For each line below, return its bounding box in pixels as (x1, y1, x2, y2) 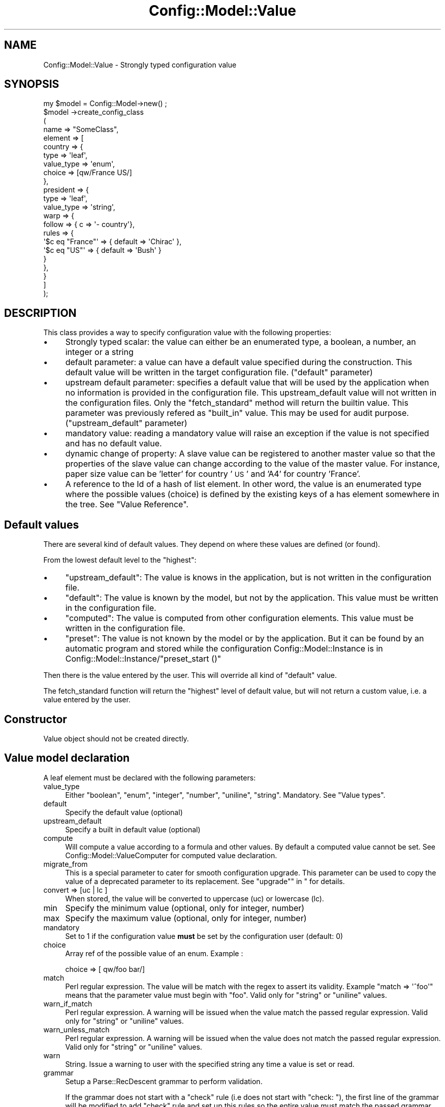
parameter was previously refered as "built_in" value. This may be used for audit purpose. (65, 408, 409, 418)
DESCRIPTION (4, 306, 77, 319)
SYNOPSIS (4, 78, 59, 91)
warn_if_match (43, 999, 92, 1008)
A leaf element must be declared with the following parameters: (43, 773, 256, 782)
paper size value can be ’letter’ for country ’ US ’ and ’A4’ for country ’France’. (65, 469, 361, 479)
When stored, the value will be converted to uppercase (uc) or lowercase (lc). (65, 894, 324, 903)
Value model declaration (4, 752, 130, 765)
